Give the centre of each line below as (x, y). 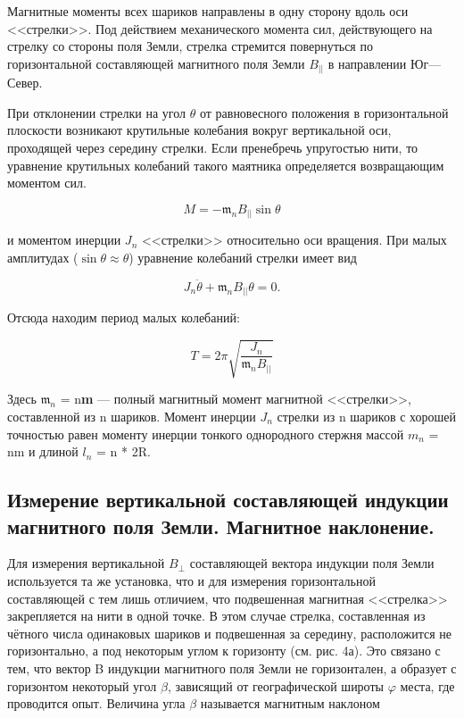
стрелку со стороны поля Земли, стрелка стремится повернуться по (190, 46)
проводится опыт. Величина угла (96, 703)
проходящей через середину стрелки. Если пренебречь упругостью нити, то (213, 148)
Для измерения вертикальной (86, 563)
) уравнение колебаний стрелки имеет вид (243, 257)
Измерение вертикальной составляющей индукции (228, 500)
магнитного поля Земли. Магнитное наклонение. (221, 526)
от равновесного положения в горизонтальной (324, 112)
